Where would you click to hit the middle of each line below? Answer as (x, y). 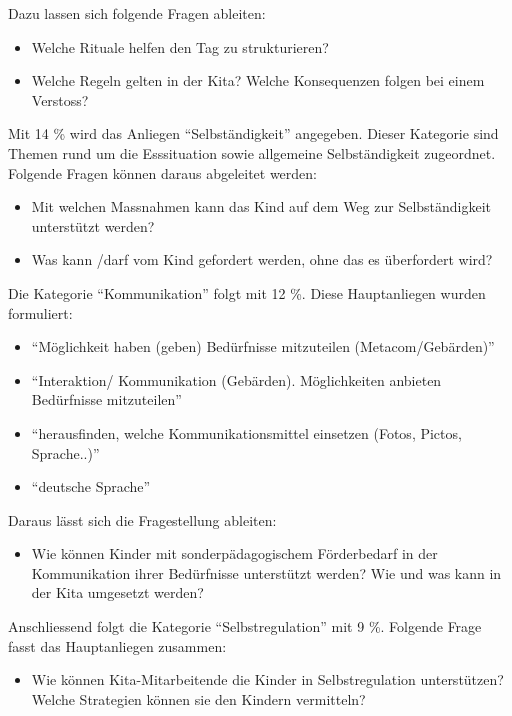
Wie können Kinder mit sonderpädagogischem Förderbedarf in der (234, 553)
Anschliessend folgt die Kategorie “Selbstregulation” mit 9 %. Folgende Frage (245, 626)
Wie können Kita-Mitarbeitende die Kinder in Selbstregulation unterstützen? (267, 679)
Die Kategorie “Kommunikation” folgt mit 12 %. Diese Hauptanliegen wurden (247, 292)
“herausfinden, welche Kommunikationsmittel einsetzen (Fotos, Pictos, (246, 432)
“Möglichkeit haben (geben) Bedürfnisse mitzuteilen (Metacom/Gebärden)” (263, 346)
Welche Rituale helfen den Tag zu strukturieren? (180, 46)
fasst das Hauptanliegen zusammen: (117, 645)
